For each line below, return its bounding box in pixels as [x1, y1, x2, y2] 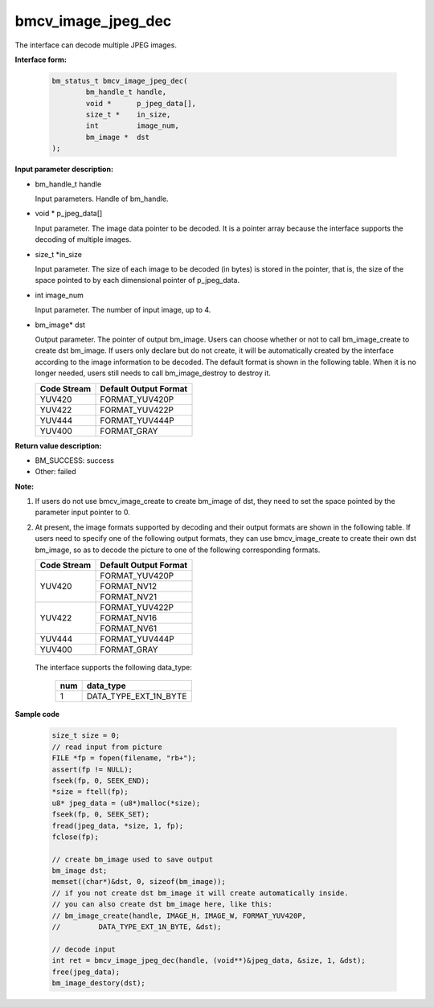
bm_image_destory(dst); [51, 978, 146, 988]
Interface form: [14, 55, 68, 64]
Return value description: [14, 440, 102, 450]
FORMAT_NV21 [100, 592, 158, 603]
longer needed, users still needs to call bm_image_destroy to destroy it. [35, 368, 271, 378]
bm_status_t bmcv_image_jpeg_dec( [51, 76, 188, 85]
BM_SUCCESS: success [35, 455, 115, 465]
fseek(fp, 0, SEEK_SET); [51, 810, 150, 819]
